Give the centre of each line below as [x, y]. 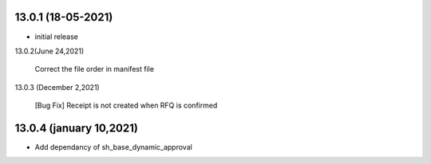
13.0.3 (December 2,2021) [57, 87]
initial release [57, 37]
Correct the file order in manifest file [95, 69]
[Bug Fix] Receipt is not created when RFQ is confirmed [126, 105]
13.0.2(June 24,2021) [49, 51]
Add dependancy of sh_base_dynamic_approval [114, 146]
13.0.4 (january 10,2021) [77, 128]
